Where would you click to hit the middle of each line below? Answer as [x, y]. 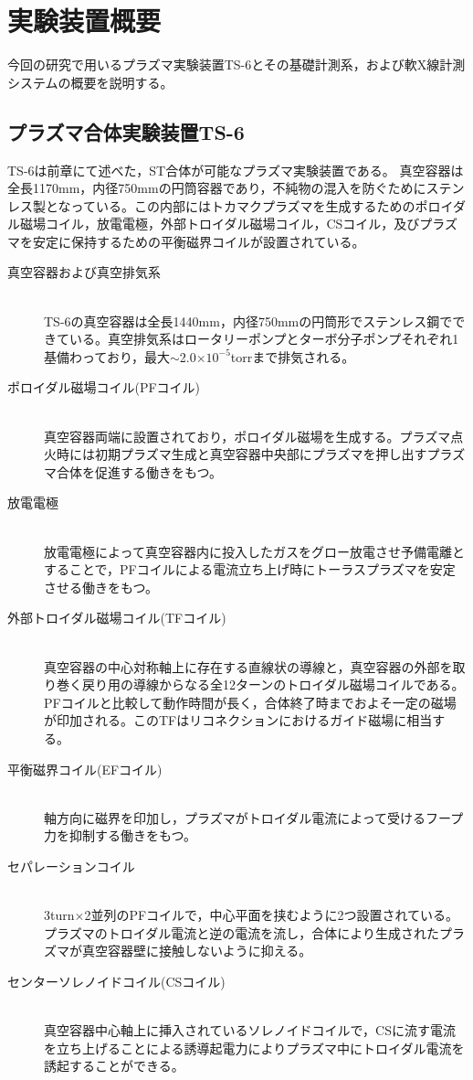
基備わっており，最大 [107, 356]
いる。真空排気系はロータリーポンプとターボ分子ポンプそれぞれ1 [264, 339]
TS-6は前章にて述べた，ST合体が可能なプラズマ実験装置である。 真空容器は [236, 170]
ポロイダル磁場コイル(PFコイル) [104, 387]
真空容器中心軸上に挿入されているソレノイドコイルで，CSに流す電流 [250, 1030]
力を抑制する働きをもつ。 [120, 835]
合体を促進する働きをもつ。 [139, 471]
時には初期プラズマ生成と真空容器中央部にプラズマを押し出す [242, 454]
